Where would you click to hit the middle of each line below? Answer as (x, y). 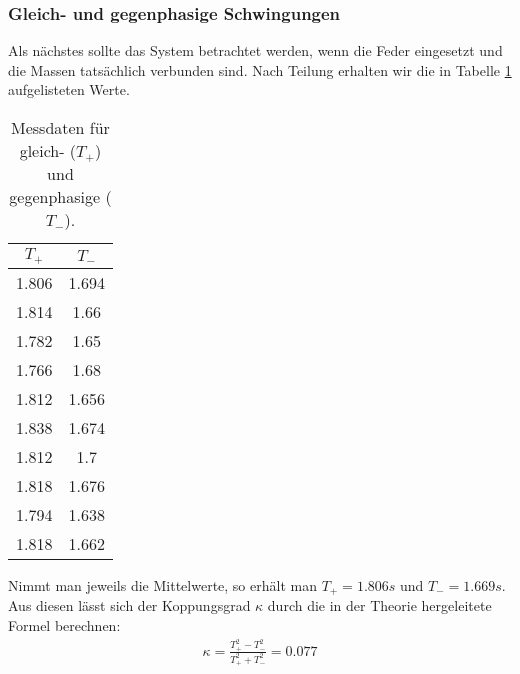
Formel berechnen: (64, 624)
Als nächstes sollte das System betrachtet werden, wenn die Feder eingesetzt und (255, 50)
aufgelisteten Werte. (69, 89)
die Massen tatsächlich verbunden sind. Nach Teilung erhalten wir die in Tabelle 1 (260, 69)
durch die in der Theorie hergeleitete (379, 605)
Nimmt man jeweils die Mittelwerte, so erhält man (162, 584)
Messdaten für (60, 127)
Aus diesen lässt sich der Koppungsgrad (129, 605)
